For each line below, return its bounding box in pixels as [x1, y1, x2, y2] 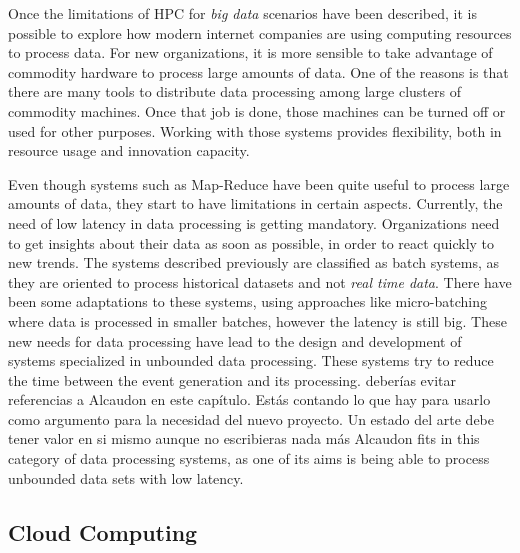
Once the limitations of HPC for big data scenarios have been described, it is [8, 3, 477, 23]
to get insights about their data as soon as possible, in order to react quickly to [8, 232, 495, 253]
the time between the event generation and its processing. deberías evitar [8, 369, 457, 390]
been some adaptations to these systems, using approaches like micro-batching [8, 291, 487, 312]
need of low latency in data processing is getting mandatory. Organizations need [8, 212, 500, 233]
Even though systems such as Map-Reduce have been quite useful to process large [8, 173, 510, 194]
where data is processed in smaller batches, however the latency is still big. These [8, 310, 507, 331]
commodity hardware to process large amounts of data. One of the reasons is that [8, 61, 509, 82]
